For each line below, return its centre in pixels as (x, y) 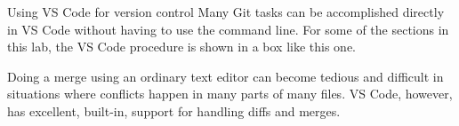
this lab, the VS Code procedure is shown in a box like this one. (181, 47)
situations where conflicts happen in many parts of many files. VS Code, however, (230, 94)
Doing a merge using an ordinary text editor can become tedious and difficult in (225, 76)
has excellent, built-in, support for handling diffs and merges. (174, 110)
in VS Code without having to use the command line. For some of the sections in (228, 29)
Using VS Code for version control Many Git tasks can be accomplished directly (226, 12)
